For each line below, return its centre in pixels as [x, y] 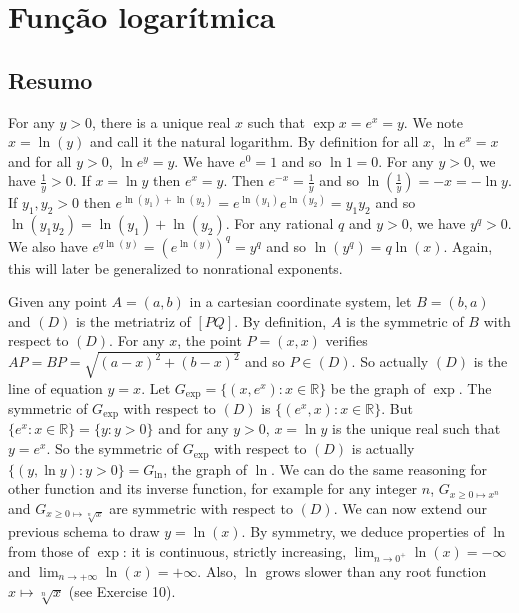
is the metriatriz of [133, 320]
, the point [209, 340]
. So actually [390, 361]
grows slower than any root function [376, 570]
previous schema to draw [84, 531]
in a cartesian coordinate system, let [300, 301]
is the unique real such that [416, 428]
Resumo [50, 79]
